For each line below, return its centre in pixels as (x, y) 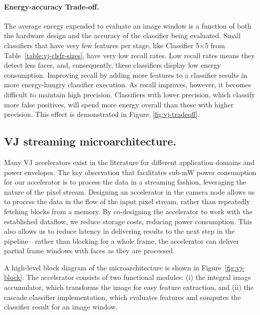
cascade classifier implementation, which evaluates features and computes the (122, 297)
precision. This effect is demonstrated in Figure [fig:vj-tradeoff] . (102, 114)
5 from (215, 45)
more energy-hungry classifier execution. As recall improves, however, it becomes (128, 85)
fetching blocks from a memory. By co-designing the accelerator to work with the (128, 211)
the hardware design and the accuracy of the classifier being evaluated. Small (122, 35)
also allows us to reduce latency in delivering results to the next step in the (119, 231)
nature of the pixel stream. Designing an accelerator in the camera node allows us (129, 191)
